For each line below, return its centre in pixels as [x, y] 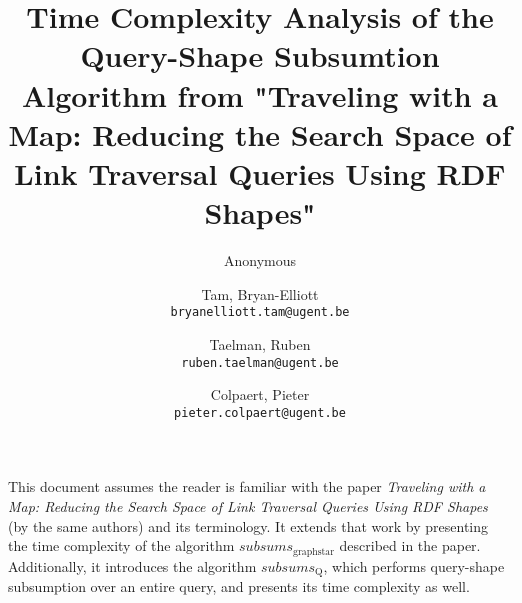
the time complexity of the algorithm [121, 545]
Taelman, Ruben [260, 343]
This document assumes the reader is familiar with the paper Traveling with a [247, 486]
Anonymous [260, 260]
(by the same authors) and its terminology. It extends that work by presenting [248, 525]
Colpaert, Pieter [260, 394]
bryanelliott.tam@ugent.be [260, 312]
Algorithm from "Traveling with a [259, 94]
